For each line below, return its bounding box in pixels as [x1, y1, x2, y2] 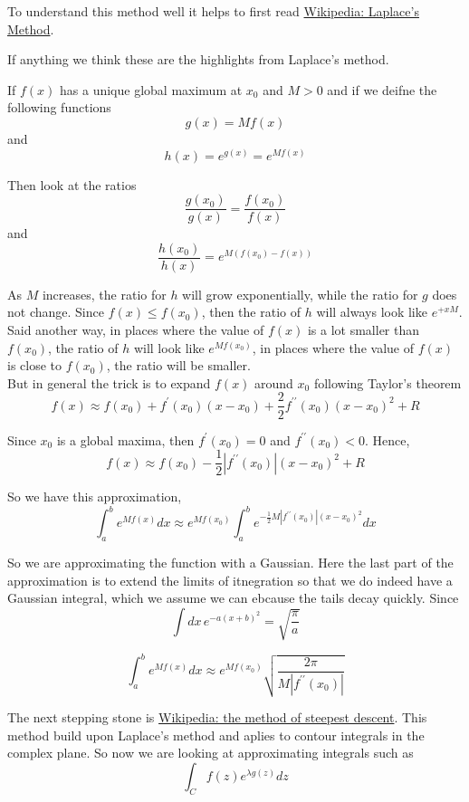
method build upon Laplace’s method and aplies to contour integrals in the [7, 725, 425, 744]
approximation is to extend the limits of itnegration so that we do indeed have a [7, 570, 453, 589]
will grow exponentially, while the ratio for [182, 284, 418, 303]
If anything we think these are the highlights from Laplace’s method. [7, 50, 389, 69]
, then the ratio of [201, 302, 301, 321]
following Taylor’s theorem [313, 373, 462, 392]
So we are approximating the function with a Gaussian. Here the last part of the [7, 553, 454, 572]
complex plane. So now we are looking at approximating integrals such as [7, 743, 414, 762]
